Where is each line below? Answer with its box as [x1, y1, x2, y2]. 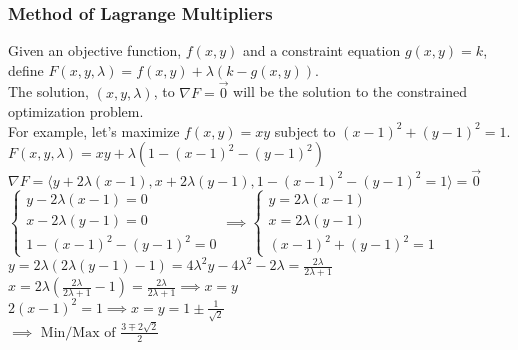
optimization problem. [8, 101, 144, 122]
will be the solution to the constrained [233, 81, 468, 102]
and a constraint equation [242, 40, 401, 61]
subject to [274, 120, 336, 141]
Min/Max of [40, 325, 116, 340]
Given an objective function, [8, 40, 182, 61]
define [8, 59, 44, 80]
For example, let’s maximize [8, 120, 180, 141]
